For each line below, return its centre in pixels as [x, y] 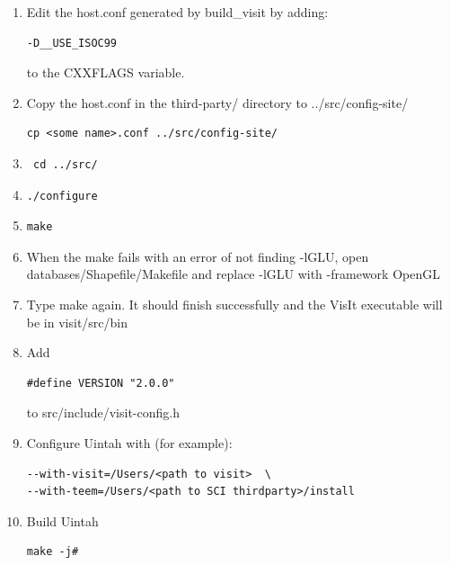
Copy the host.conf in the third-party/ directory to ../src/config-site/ [217, 102]
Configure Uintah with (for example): [129, 442]
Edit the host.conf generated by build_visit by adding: [177, 12]
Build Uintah [62, 520]
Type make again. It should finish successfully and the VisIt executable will [234, 304]
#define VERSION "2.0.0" [101, 383]
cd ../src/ [65, 164]
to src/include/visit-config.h [103, 413]
